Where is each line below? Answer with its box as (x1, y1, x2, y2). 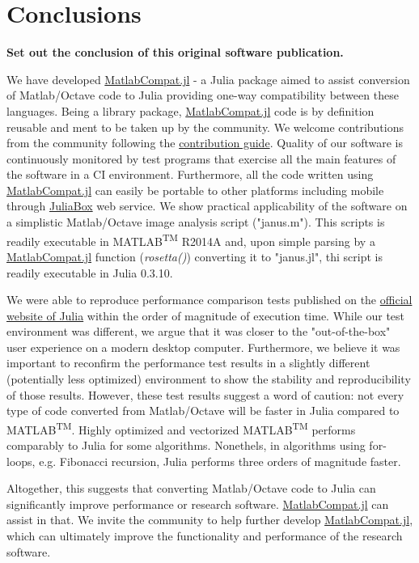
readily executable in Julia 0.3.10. (6, 264, 173, 281)
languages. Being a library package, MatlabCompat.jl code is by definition (6, 102, 375, 119)
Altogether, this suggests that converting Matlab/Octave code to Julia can (6, 480, 376, 497)
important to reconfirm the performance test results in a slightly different (6, 354, 370, 371)
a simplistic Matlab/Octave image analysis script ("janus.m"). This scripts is (6, 214, 385, 231)
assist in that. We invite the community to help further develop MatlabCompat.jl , (6, 511, 413, 528)
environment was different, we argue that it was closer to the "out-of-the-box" (6, 323, 391, 340)
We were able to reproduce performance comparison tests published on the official (6, 291, 413, 308)
